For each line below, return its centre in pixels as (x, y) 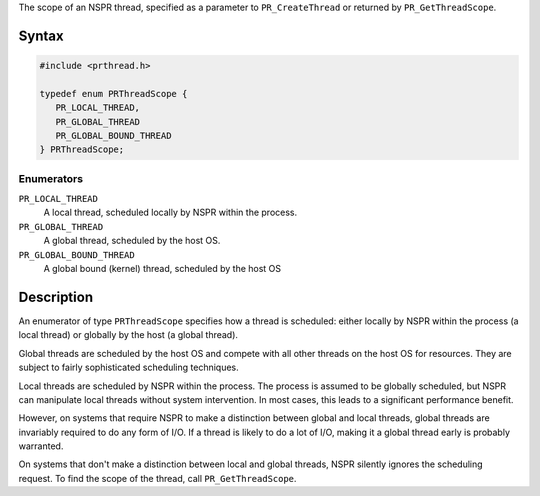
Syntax (41, 35)
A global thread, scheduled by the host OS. (132, 241)
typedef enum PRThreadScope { (113, 93)
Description (56, 296)
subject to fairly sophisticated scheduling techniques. (128, 367)
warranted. (41, 446)
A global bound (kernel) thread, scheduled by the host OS (162, 269)
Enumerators (51, 178)
